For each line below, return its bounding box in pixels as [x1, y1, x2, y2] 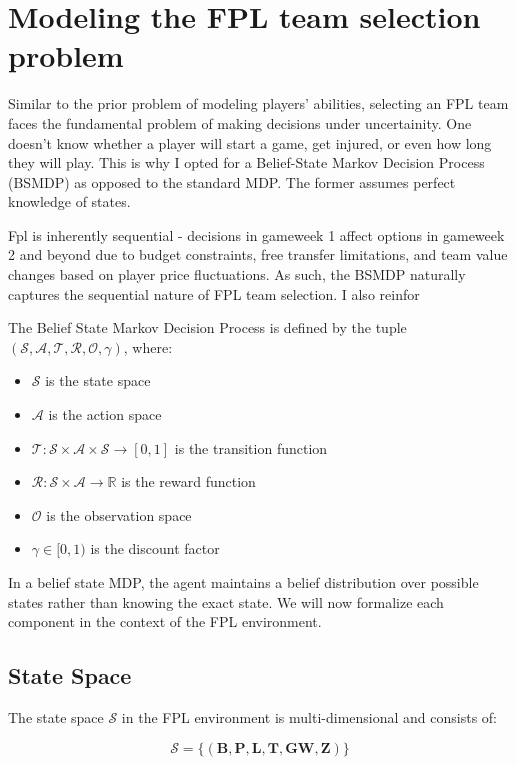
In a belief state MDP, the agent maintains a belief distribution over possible [8, 572, 479, 592]
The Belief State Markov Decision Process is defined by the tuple [8, 317, 407, 338]
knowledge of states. [8, 191, 131, 212]
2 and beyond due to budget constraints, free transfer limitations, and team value [8, 244, 508, 265]
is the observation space [46, 504, 192, 525]
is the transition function [174, 437, 328, 458]
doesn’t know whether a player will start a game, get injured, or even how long [8, 132, 492, 153]
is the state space [45, 370, 151, 391]
